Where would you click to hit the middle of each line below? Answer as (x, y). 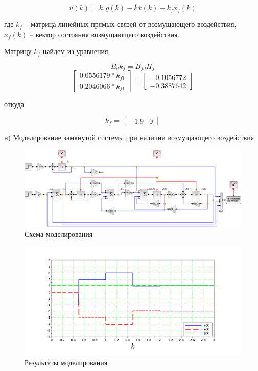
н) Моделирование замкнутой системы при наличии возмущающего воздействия (129, 137)
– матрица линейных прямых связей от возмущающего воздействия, (131, 24)
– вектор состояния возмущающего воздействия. (105, 34)
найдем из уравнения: (76, 51)
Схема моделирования (59, 234)
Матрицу (18, 51)
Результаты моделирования (66, 362)
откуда (14, 104)
